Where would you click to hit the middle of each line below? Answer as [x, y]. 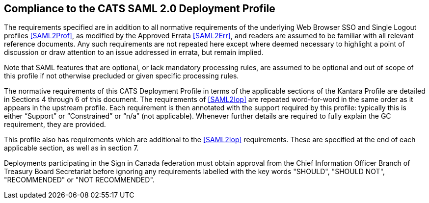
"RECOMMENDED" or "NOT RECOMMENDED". [79, 180]
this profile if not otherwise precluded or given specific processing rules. [121, 76]
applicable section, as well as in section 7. [71, 148]
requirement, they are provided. [55, 125]
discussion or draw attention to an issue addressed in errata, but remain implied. [134, 52]
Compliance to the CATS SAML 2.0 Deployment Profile [140, 9]
